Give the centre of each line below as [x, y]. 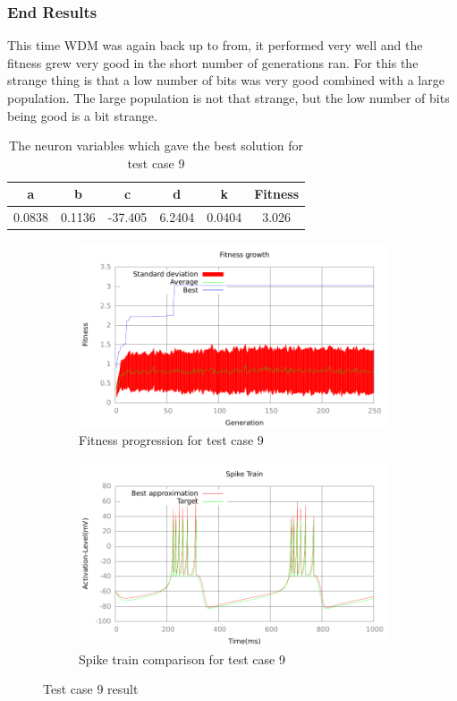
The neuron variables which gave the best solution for [157, 145]
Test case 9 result [91, 689]
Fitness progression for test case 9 [171, 440]
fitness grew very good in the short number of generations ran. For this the [213, 62]
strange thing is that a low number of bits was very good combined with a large [226, 80]
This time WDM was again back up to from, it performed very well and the [215, 45]
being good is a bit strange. [82, 115]
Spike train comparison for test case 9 [182, 658]
